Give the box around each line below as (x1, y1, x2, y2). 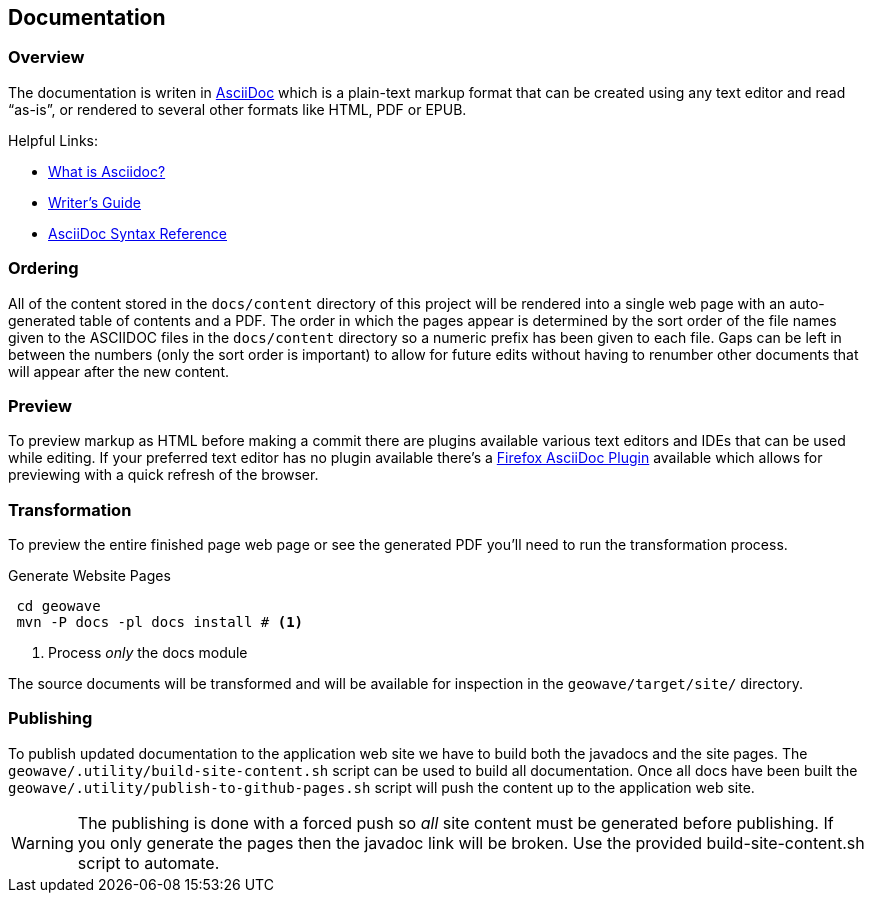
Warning (11, 832, 74, 853)
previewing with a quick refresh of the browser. (8, 466, 319, 484)
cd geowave (16, 598, 101, 615)
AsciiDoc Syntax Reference (48, 224, 228, 242)
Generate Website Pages (8, 567, 171, 585)
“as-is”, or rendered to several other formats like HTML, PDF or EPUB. (8, 100, 467, 118)
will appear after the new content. (8, 362, 230, 380)
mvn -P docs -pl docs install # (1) (16, 614, 304, 631)
